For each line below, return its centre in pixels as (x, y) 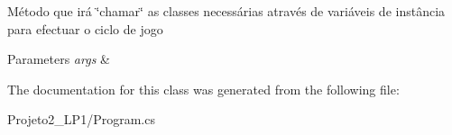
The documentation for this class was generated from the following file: (203, 89)
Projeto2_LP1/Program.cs (81, 119)
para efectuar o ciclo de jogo (85, 28)
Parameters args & (59, 59)
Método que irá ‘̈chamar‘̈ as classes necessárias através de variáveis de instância (226, 11)
